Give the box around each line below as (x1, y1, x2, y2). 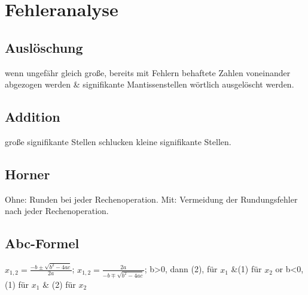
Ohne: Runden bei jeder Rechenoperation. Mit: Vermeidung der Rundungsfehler (5, 192, 298, 205)
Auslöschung (5, 38, 83, 56)
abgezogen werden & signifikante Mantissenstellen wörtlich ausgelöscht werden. (5, 78, 294, 91)
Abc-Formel (5, 234, 80, 252)
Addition (5, 107, 60, 126)
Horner (5, 164, 50, 183)
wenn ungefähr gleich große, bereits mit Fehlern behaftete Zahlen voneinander (5, 66, 291, 79)
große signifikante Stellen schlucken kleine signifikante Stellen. (5, 135, 231, 147)
